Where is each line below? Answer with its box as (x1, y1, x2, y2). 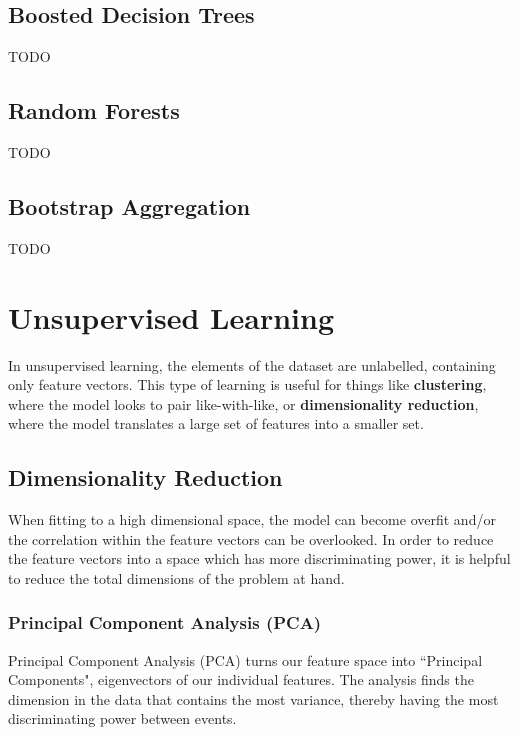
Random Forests (8, 95, 180, 126)
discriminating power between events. (8, 708, 237, 729)
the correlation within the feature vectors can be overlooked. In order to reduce (8, 528, 494, 549)
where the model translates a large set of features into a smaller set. (8, 413, 424, 434)
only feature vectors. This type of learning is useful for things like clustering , (8, 374, 487, 395)
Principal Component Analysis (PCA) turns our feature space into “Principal (8, 649, 483, 670)
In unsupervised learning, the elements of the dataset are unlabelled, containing (8, 354, 496, 375)
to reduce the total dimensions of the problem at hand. (8, 567, 345, 588)
